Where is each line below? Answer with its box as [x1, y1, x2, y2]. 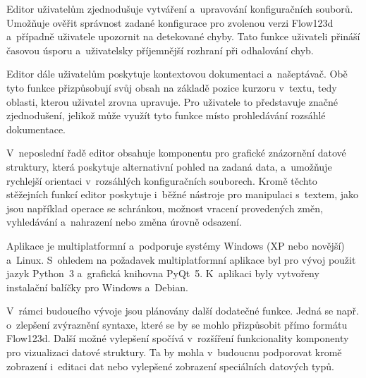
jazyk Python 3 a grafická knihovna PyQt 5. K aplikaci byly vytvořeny [6, 266, 319, 281]
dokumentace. [6, 121, 66, 136]
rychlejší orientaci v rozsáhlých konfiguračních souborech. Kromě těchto [6, 173, 317, 188]
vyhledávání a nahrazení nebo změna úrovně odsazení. [6, 214, 242, 229]
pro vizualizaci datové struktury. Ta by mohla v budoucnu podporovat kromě [6, 345, 342, 360]
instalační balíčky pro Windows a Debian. [6, 279, 188, 294]
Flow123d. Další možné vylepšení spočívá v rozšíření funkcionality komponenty [6, 331, 349, 346]
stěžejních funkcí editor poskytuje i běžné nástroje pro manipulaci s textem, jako [6, 187, 358, 202]
